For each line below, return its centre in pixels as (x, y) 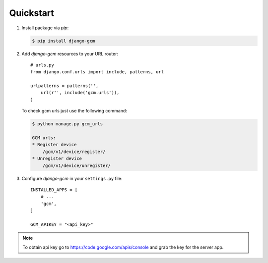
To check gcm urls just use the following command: (74, 111)
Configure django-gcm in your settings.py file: (72, 178)
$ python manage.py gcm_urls (67, 124)
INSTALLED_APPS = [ (54, 190)
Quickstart (32, 13)
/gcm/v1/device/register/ (74, 152)
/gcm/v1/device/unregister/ (77, 165)
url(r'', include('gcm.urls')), (80, 93)
